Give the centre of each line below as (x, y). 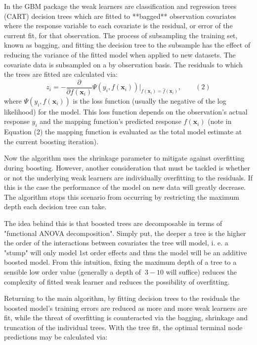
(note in (220, 121)
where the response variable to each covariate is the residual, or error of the (118, 26)
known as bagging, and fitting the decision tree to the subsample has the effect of (127, 45)
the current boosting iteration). (51, 141)
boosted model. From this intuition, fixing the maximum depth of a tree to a (120, 262)
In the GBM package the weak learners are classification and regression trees (120, 6)
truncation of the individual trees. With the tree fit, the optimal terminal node (123, 327)
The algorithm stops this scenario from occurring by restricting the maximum (122, 197)
